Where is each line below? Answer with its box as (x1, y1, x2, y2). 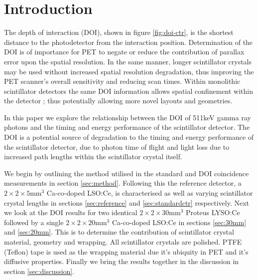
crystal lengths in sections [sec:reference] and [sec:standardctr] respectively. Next (4, 197, 250, 208)
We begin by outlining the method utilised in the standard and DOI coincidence (4, 168, 249, 178)
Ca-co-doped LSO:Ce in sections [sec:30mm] (112, 217, 247, 227)
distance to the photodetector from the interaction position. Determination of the (4, 36, 253, 47)
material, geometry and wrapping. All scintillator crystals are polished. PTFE (4, 237, 242, 247)
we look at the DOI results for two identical (4, 207, 137, 218)
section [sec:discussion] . (4, 266, 75, 276)
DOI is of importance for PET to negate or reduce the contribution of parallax (4, 46, 245, 57)
